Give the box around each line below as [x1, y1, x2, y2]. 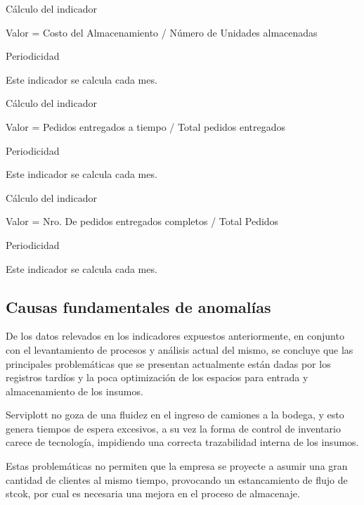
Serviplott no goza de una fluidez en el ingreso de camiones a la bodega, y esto [6, 407, 344, 422]
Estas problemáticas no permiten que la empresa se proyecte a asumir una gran [6, 459, 348, 473]
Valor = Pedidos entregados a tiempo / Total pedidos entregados [6, 119, 286, 134]
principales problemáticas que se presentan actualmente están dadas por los [6, 356, 331, 371]
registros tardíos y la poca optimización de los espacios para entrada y [6, 370, 308, 385]
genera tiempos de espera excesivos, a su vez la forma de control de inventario [6, 421, 341, 435]
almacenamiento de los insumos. [6, 383, 143, 398]
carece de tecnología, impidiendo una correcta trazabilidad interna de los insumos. [6, 435, 359, 449]
